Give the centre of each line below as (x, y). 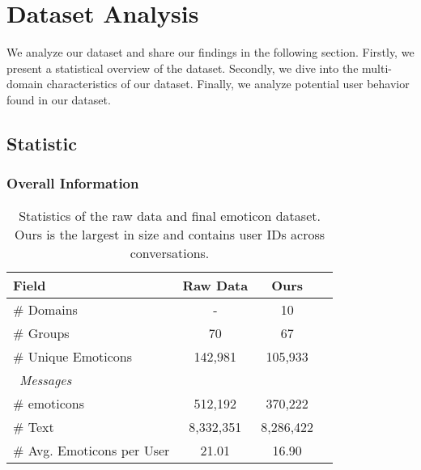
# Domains (45, 309)
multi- (377, 68)
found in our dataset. (59, 99)
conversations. (170, 252)
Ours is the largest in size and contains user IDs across (170, 234)
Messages (46, 379)
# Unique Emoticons (72, 356)
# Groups (41, 332)
